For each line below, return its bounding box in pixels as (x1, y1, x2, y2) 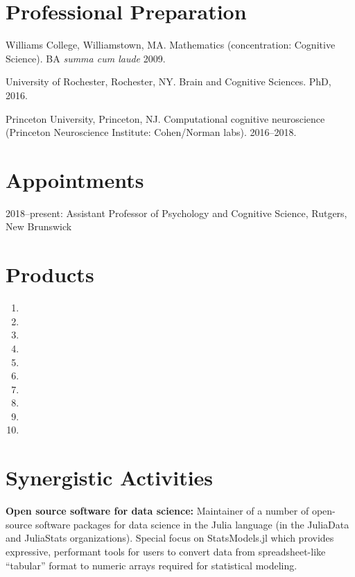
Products (6, 260, 94, 288)
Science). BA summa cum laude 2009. (6, 51, 166, 65)
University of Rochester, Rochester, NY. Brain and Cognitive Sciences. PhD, (6, 74, 331, 89)
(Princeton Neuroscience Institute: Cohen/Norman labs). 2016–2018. (6, 125, 297, 139)
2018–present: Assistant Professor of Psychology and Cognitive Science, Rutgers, (6, 205, 347, 220)
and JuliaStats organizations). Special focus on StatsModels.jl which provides (6, 531, 334, 545)
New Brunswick (6, 219, 72, 234)
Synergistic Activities (6, 463, 214, 492)
